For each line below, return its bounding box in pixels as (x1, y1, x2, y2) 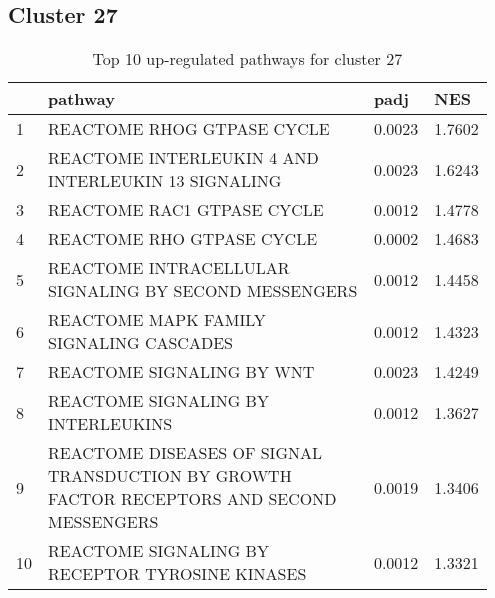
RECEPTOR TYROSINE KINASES (48, 562, 307, 586)
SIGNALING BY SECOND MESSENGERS (48, 279, 358, 303)
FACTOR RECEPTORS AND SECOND (48, 487, 337, 511)
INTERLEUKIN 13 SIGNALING (48, 169, 282, 193)
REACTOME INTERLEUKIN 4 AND (48, 146, 319, 170)
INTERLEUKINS (48, 412, 173, 436)
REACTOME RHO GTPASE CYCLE (48, 227, 318, 251)
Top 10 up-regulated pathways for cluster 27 (92, 47, 403, 71)
